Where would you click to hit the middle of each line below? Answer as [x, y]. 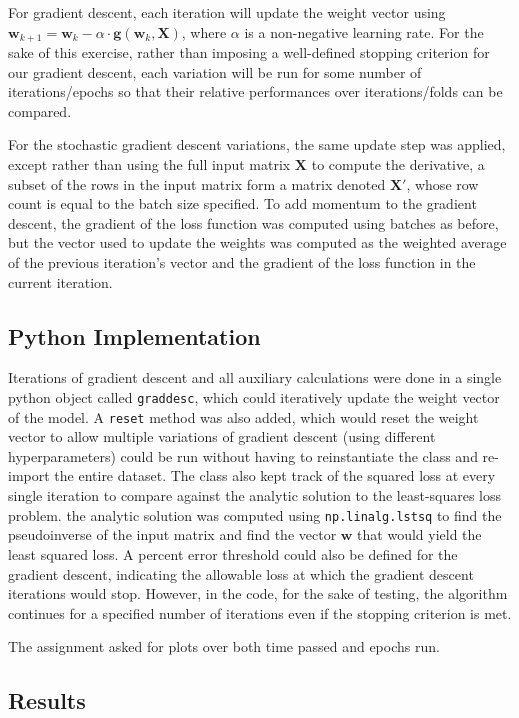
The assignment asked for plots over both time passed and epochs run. [224, 646]
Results [47, 700]
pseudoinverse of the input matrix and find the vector [172, 534]
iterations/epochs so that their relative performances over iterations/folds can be [255, 91]
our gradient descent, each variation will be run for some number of [215, 71]
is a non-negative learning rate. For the [364, 31]
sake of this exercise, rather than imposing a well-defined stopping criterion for [249, 52]
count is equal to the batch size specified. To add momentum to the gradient [242, 203]
